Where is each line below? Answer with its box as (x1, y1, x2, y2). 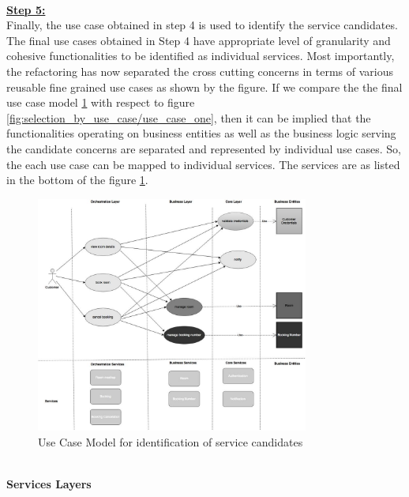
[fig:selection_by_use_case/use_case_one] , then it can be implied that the (6, 109, 371, 126)
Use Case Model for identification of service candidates (38, 433, 303, 450)
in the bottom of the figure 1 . (6, 171, 148, 188)
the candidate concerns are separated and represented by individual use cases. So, (6, 140, 401, 156)
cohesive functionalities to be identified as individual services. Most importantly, (6, 47, 395, 64)
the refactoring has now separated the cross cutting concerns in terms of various (6, 62, 393, 79)
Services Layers (6, 475, 92, 491)
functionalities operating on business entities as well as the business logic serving (6, 125, 396, 141)
